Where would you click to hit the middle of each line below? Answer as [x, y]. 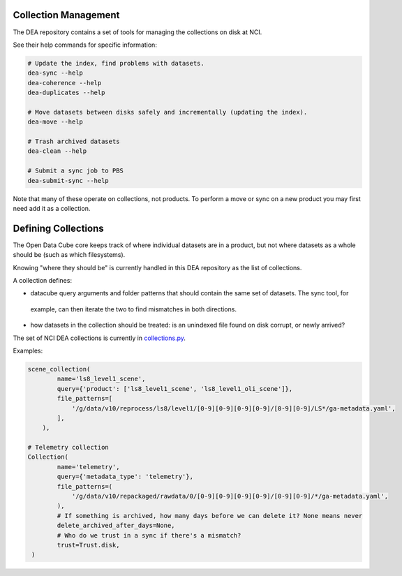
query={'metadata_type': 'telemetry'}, [125, 477]
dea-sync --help [55, 73]
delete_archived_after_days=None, [116, 526]
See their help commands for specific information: [85, 45]
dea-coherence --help [65, 83]
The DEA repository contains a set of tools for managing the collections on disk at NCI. [137, 32]
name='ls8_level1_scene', [101, 379]
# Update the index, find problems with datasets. [116, 63]
